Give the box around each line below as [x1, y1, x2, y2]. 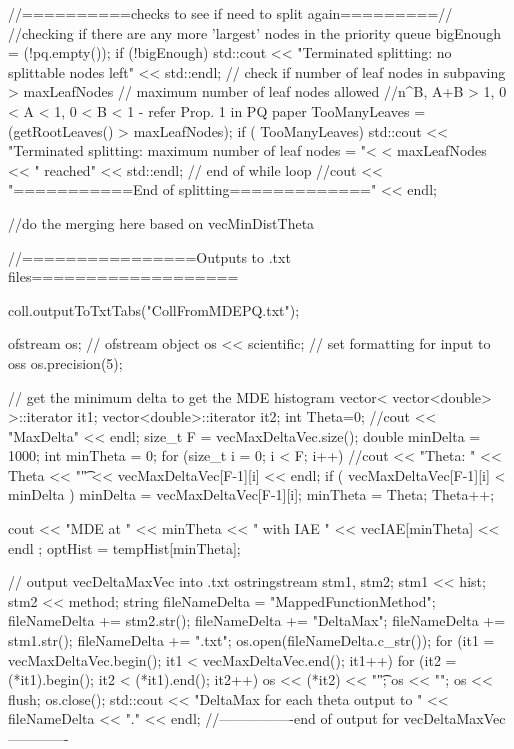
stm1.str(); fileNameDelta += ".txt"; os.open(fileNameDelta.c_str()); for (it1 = [8, 630, 495, 651]
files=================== [8, 266, 239, 287]
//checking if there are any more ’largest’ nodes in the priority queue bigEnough [8, 22, 501, 43]
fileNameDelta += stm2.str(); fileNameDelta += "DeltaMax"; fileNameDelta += [8, 610, 506, 631]
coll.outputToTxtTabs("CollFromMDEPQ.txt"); [8, 299, 300, 320]
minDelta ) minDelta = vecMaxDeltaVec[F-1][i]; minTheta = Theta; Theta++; [8, 484, 495, 505]
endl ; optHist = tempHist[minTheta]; [8, 537, 241, 558]
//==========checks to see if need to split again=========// [8, 3, 453, 23]
